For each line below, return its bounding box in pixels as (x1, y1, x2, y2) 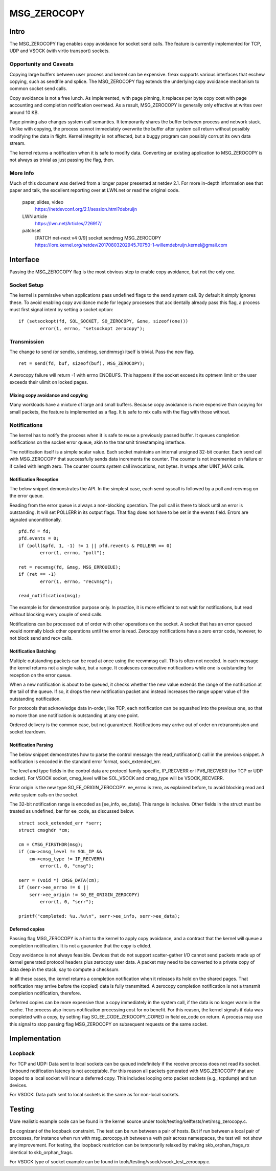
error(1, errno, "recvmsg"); (40, 578, 113, 584)
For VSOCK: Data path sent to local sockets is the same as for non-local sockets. (9, 1092, 180, 1098)
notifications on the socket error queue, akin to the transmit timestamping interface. (9, 439, 186, 445)
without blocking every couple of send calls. (9, 612, 103, 618)
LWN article (22, 213, 48, 220)
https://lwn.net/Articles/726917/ (35, 220, 102, 226)
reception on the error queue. (9, 672, 72, 678)
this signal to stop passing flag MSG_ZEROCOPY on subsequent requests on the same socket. (9, 1021, 208, 1027)
